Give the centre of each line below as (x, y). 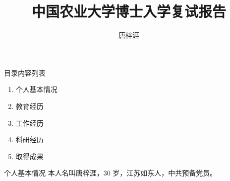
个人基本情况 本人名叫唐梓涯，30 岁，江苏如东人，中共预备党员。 (111, 173)
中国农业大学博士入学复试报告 (129, 11)
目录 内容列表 (25, 72)
